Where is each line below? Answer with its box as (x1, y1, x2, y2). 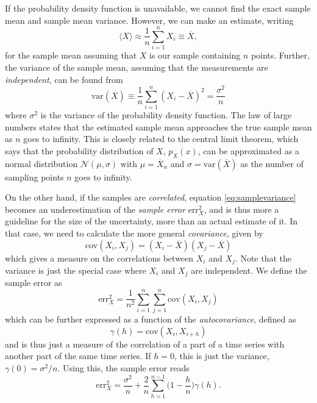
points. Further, (251, 49, 310, 62)
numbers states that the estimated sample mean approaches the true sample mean (5, 120, 312, 133)
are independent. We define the (191, 263, 307, 276)
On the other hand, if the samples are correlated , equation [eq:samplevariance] (5, 191, 296, 204)
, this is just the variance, (174, 349, 269, 362)
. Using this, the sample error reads (57, 361, 190, 374)
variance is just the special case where (5, 263, 146, 276)
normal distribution (5, 157, 78, 169)
